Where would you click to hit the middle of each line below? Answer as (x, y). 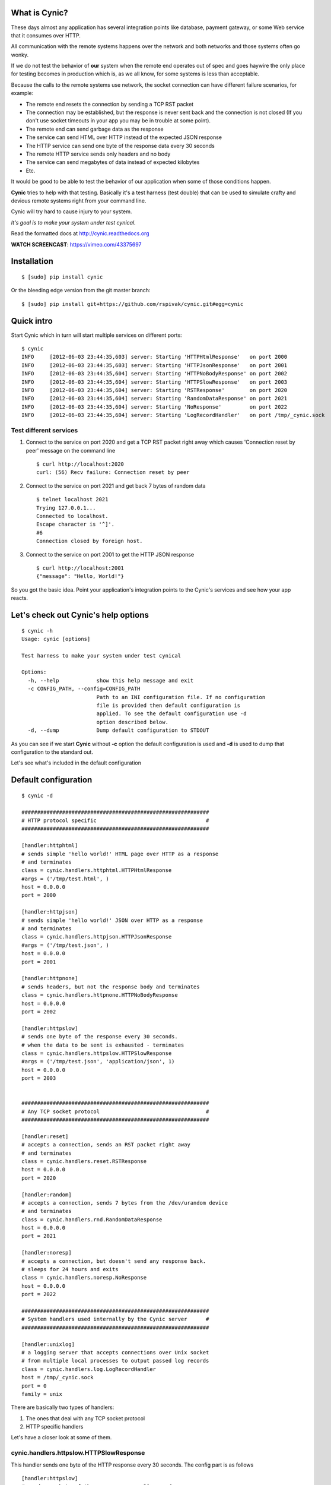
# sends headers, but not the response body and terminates (111, 987)
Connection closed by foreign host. (90, 541)
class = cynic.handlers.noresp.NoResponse (84, 1278)
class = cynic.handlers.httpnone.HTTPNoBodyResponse (100, 995)
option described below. (133, 722)
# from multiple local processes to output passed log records (115, 1361)
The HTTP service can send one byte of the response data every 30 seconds (120, 146)
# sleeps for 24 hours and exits (70, 1269)
